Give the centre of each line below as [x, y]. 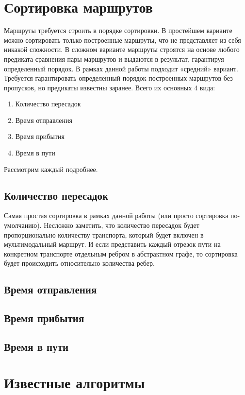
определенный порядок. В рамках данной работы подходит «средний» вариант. [121, 68]
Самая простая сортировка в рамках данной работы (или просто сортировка [116, 215]
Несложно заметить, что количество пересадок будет [122, 225]
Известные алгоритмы [74, 382]
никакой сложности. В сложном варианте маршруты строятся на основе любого [122, 49]
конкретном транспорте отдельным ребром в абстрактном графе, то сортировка [121, 253]
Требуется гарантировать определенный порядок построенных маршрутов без [118, 78]
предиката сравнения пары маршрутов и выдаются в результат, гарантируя [114, 59]
